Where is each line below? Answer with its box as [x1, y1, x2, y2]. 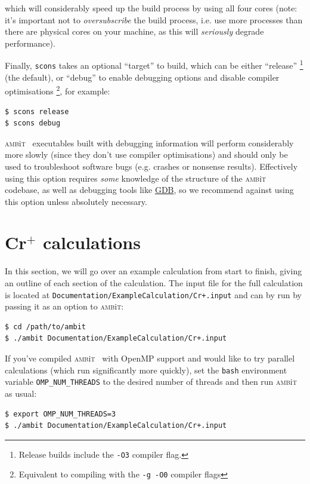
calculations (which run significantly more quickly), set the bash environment [5, 363, 287, 376]
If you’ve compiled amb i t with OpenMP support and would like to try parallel [5, 352, 295, 364]
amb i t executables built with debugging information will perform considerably [5, 136, 294, 149]
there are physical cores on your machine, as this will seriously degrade [5, 25, 264, 38]
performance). [5, 36, 55, 49]
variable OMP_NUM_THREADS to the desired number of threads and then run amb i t [5, 375, 297, 388]
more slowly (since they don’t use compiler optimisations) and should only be [5, 148, 288, 161]
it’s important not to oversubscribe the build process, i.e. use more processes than [5, 13, 303, 26]
